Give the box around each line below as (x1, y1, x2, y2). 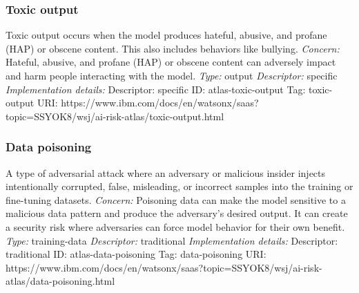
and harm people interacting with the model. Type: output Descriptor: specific (6, 68, 338, 82)
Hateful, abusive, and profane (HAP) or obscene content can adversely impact (6, 55, 336, 69)
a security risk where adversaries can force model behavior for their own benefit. (6, 219, 345, 234)
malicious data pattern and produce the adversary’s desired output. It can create (6, 206, 348, 220)
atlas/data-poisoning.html (6, 274, 115, 288)
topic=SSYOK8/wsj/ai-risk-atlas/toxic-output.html (6, 108, 224, 123)
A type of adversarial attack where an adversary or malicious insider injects (6, 165, 326, 180)
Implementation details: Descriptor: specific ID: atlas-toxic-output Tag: (6, 82, 306, 96)
